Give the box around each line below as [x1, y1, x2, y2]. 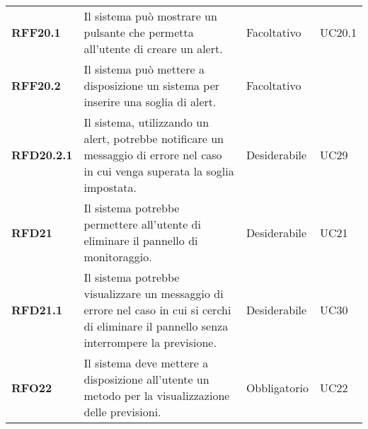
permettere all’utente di [84, 216, 201, 232]
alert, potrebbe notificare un [84, 130, 224, 147]
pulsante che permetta [84, 24, 194, 40]
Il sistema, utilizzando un [84, 114, 209, 130]
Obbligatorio [246, 379, 309, 396]
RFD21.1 [11, 302, 63, 318]
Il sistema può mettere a [84, 61, 205, 77]
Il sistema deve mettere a [84, 355, 209, 371]
